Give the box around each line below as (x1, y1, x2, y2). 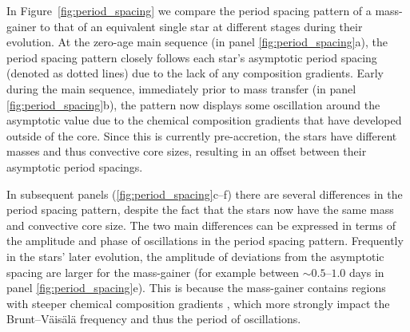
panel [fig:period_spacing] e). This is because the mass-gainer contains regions (6, 279, 386, 296)
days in (348, 263, 384, 280)
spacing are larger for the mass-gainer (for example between (6, 263, 299, 280)
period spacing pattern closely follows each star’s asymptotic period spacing (6, 49, 377, 65)
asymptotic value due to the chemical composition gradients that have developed (6, 112, 402, 128)
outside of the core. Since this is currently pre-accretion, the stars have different (6, 127, 397, 144)
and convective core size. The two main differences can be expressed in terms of (6, 216, 396, 233)
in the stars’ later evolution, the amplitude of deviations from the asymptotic (6, 247, 384, 264)
